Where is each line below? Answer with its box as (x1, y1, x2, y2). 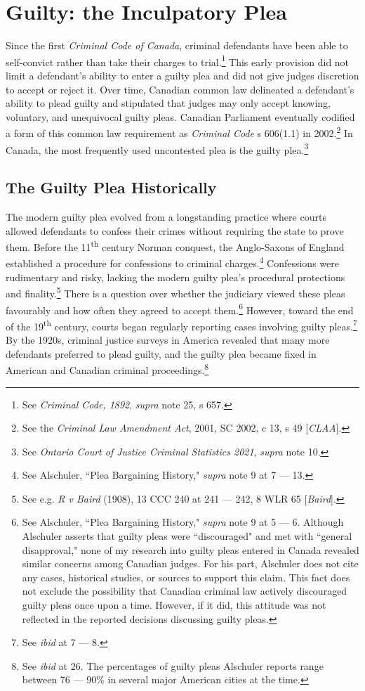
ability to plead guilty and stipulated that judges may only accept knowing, (6, 96, 331, 110)
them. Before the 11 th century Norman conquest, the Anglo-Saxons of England (6, 238, 345, 254)
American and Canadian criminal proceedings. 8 (6, 361, 209, 377)
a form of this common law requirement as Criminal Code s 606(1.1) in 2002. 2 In (6, 124, 353, 140)
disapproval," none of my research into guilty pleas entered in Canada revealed (22, 542, 359, 557)
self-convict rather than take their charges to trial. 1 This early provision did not (6, 52, 350, 69)
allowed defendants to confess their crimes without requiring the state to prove (6, 223, 344, 238)
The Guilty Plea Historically (6, 176, 217, 198)
